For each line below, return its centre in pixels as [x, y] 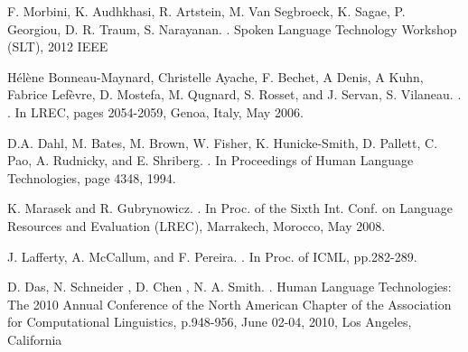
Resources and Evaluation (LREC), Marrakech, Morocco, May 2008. [197, 225]
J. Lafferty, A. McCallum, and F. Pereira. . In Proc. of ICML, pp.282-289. [212, 256]
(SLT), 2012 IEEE [58, 46]
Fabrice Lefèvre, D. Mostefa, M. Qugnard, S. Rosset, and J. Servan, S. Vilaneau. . [234, 94]
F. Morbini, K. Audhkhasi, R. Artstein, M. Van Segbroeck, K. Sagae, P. [206, 11]
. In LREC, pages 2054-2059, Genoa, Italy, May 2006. [155, 111]
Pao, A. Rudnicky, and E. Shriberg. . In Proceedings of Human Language [211, 160]
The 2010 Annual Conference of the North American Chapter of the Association [229, 304]
